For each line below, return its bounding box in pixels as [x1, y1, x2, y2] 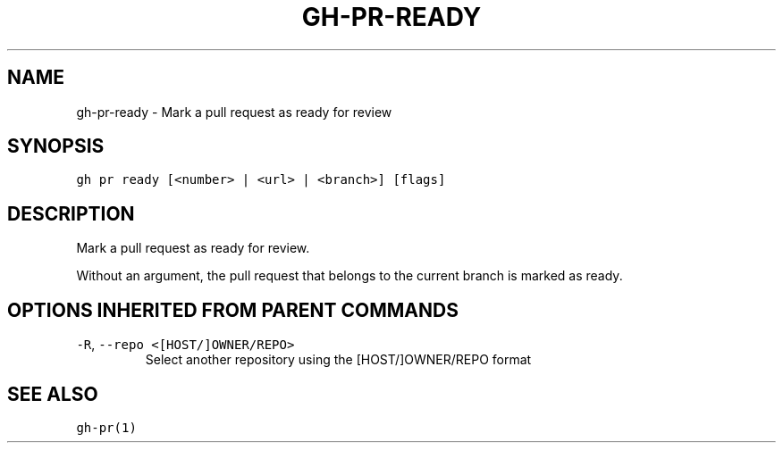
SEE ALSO [7, 382, 98, 405]
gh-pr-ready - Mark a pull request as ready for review [76, 104, 392, 120]
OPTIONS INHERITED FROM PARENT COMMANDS [7, 298, 459, 321]
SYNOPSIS [7, 135, 105, 158]
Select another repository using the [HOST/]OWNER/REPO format [145, 352, 532, 368]
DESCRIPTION [7, 202, 135, 225]
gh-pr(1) [76, 420, 137, 435]
